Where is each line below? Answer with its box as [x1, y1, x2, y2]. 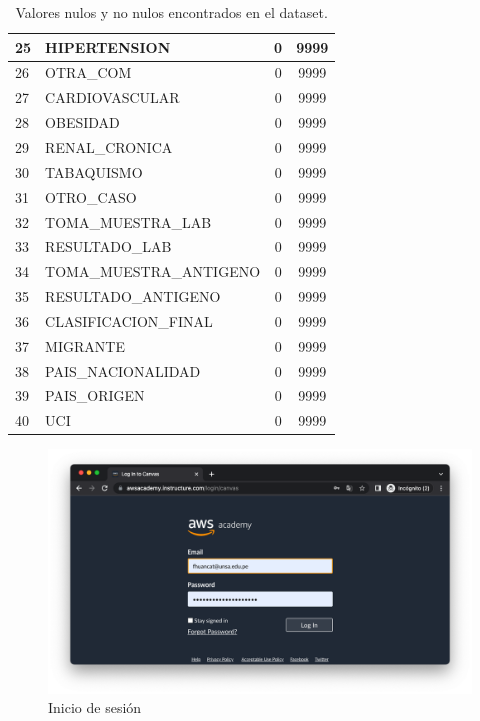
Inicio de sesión [48, 697, 142, 718]
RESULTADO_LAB [45, 236, 172, 257]
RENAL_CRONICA [45, 136, 173, 157]
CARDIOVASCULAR [45, 87, 180, 108]
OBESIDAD [45, 112, 120, 133]
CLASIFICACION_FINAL [45, 310, 213, 331]
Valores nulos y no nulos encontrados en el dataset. [15, 2, 328, 22]
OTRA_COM [45, 62, 132, 83]
